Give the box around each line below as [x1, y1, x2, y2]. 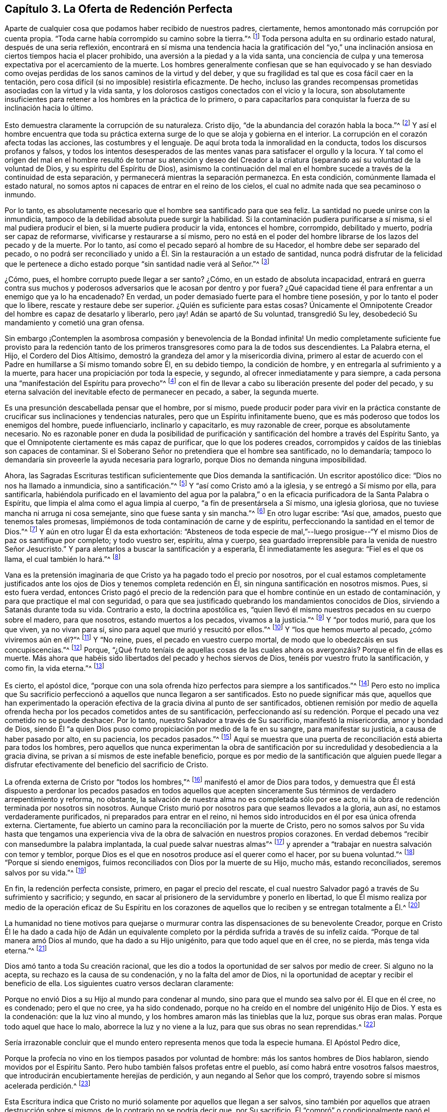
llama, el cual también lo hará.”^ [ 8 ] [5, 553, 121, 563]
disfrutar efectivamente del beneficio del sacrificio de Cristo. [5, 760, 208, 769]
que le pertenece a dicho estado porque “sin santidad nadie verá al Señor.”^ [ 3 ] [5, 257, 270, 268]
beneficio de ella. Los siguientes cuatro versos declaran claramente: [5, 979, 234, 988]
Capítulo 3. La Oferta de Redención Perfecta [5, 3, 233, 15]
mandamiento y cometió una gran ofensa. [5, 318, 144, 327]
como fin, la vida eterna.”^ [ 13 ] [5, 662, 104, 673]
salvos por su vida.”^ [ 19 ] [5, 867, 86, 877]
